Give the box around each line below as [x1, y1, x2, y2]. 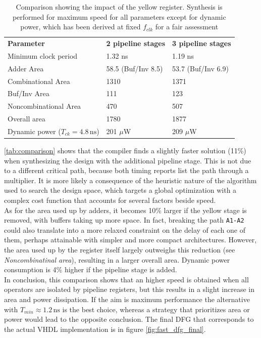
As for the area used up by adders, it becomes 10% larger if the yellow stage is [4, 204, 247, 215]
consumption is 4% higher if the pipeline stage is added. [4, 264, 177, 275]
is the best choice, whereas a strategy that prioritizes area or [62, 304, 250, 314]
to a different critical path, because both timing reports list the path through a [4, 165, 249, 176]
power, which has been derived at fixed [20, 21, 141, 32]
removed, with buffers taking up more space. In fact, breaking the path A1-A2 [4, 215, 244, 225]
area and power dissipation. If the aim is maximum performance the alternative [4, 294, 250, 304]
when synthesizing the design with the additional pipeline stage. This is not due [4, 155, 251, 165]
